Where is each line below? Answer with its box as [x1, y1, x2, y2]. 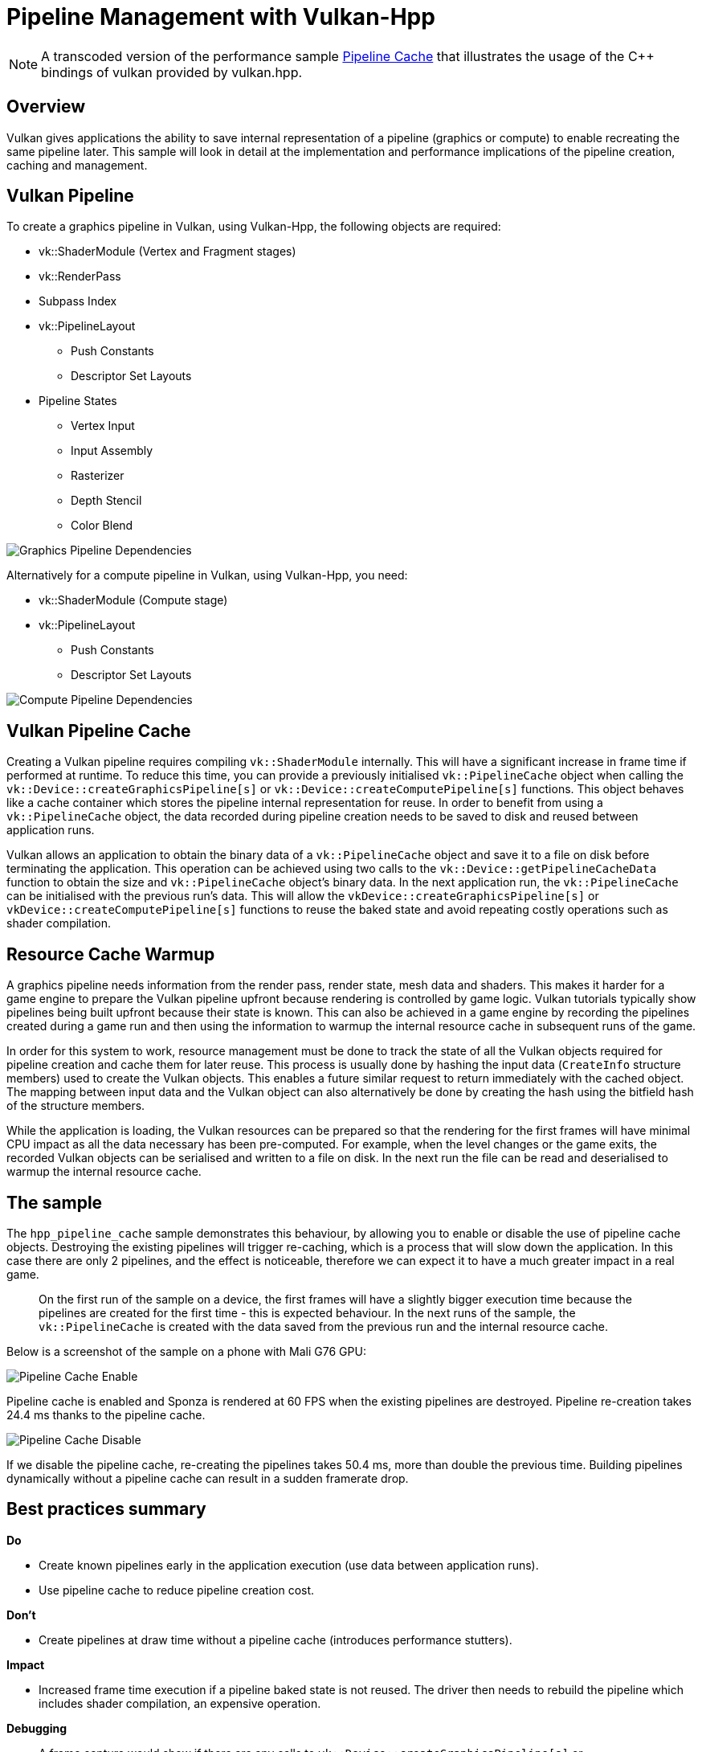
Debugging [6, 1721, 67, 1735]
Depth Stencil [71, 493, 142, 508]
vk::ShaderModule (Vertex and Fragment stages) [39, 244, 296, 259]
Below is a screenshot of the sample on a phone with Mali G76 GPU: [6, 1344, 366, 1358]
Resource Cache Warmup [6, 944, 215, 964]
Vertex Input [71, 419, 135, 433]
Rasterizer [71, 469, 124, 483]
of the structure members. [6, 1099, 145, 1113]
